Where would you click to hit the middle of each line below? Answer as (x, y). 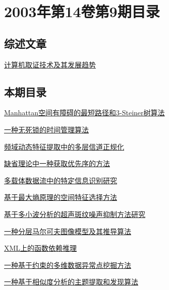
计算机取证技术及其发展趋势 (50, 64)
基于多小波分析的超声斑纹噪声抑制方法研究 (75, 214)
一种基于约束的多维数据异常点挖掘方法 (68, 265)
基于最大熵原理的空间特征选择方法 (61, 197)
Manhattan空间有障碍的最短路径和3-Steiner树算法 (84, 113)
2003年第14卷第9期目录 (82, 11)
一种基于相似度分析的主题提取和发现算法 (71, 282)
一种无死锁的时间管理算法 (46, 129)
